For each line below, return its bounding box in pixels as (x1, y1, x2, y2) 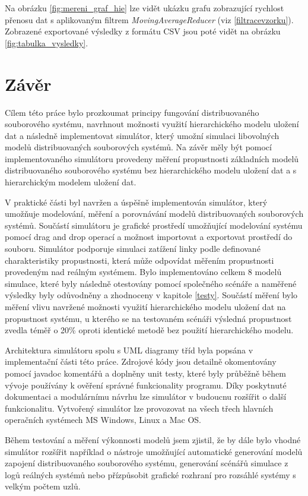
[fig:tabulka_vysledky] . (5, 36, 88, 49)
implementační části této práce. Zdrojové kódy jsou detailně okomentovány (5, 355, 277, 368)
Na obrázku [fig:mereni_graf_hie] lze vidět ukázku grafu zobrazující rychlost (5, 2, 284, 14)
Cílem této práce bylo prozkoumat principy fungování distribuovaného (5, 106, 259, 118)
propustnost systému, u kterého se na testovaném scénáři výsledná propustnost (5, 312, 292, 324)
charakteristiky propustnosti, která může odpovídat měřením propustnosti (5, 254, 274, 266)
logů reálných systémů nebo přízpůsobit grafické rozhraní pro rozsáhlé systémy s (5, 468, 296, 481)
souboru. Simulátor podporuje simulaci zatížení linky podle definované (5, 242, 261, 255)
